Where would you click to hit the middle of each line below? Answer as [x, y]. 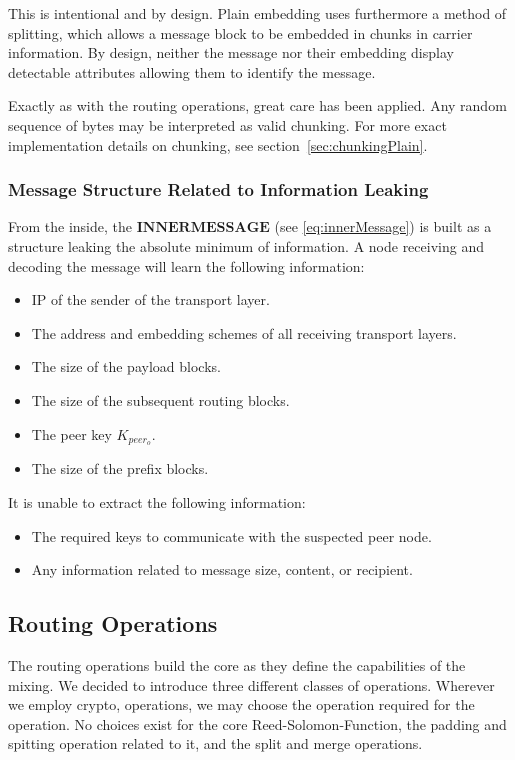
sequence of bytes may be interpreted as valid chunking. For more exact [227, 124]
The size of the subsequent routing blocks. [160, 399]
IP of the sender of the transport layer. [150, 299]
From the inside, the [70, 226]
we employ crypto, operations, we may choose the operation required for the [241, 704]
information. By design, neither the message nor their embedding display [231, 52]
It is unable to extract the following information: [157, 501]
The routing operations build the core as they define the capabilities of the [237, 664]
